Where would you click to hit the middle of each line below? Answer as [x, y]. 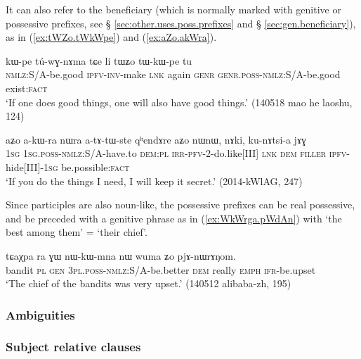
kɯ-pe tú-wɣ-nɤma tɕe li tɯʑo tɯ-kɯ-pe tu [99, 60]
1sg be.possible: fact [87, 166]
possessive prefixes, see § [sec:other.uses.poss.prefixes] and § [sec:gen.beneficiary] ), [181, 23]
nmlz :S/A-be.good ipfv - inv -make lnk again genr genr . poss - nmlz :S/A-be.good [173, 74]
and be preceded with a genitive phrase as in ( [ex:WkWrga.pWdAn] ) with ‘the [174, 218]
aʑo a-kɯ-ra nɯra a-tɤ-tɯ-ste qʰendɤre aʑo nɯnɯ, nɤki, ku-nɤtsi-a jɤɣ [156, 139]
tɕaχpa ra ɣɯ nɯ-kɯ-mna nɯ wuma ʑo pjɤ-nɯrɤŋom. [121, 255]
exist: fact [27, 88]
